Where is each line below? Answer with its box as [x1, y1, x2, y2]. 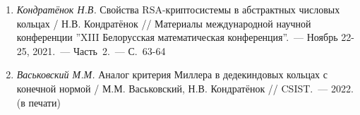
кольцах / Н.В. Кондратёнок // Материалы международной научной [16, 16, 311, 30]
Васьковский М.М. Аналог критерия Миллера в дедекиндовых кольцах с [16, 67, 328, 82]
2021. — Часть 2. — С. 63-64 [32, 43, 166, 58]
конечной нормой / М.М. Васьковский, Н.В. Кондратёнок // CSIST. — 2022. [16, 80, 354, 95]
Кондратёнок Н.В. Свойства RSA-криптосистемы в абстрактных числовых [16, 2, 340, 16]
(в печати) [16, 95, 61, 109]
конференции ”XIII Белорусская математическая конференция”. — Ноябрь [16, 30, 338, 44]
